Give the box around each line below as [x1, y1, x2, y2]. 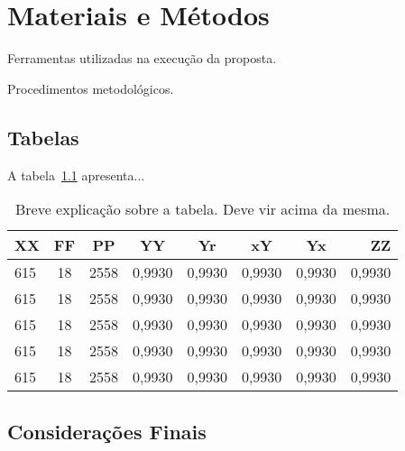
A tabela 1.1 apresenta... [7, 165, 145, 184]
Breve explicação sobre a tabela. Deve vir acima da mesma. [14, 198, 391, 220]
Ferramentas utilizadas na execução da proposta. [7, 49, 277, 68]
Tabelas [7, 123, 79, 151]
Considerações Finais [7, 417, 207, 445]
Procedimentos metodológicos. [7, 78, 174, 97]
